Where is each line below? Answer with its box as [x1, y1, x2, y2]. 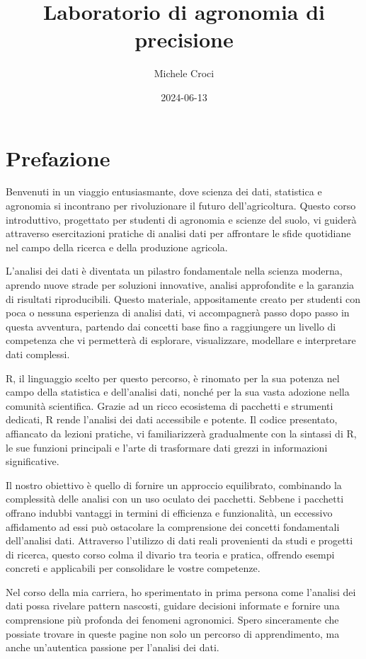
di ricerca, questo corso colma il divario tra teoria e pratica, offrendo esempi [6, 546, 335, 561]
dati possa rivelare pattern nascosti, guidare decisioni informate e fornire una [6, 598, 340, 613]
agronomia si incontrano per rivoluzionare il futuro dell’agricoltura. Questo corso [6, 198, 356, 213]
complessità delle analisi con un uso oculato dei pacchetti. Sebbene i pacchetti [6, 491, 344, 506]
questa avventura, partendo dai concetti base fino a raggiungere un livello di [6, 319, 336, 333]
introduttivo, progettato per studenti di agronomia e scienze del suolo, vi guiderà [6, 212, 357, 227]
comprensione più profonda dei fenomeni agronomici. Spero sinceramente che [6, 612, 339, 627]
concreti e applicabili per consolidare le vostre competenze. [6, 561, 261, 575]
